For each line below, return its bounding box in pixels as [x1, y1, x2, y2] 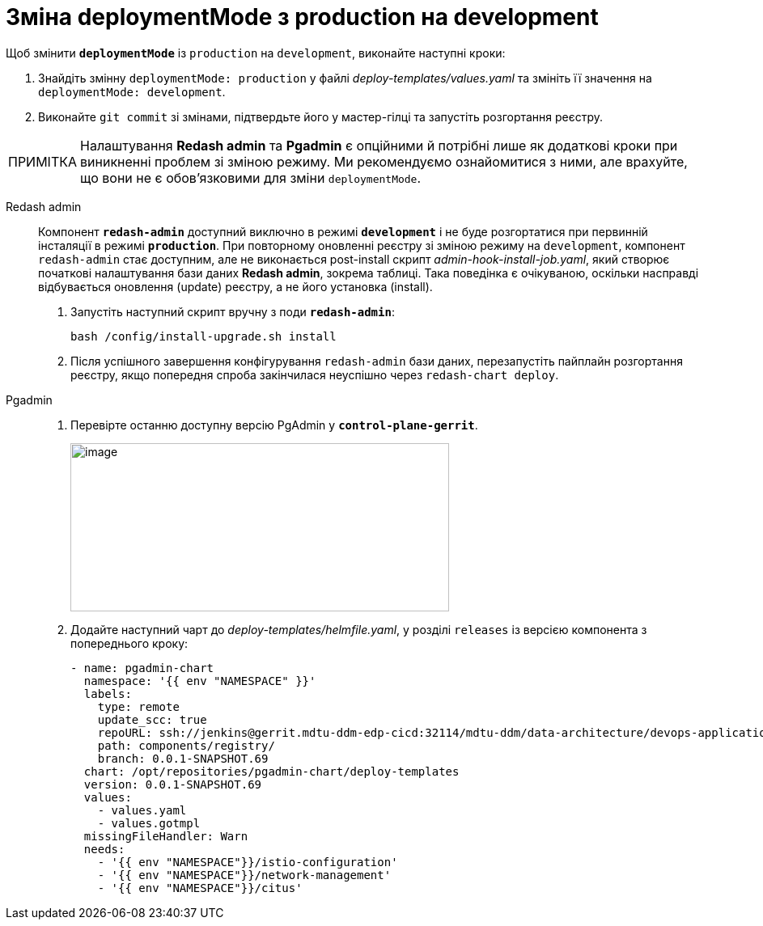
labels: [83, 687, 132, 700]
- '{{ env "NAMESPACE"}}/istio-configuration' [97, 855, 398, 869]
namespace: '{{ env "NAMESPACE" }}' [83, 674, 316, 687]
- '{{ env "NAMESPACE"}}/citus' [97, 881, 303, 894]
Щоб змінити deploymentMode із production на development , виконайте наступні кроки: [6, 45, 506, 60]
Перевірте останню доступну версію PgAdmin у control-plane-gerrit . [70, 417, 478, 432]
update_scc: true [97, 712, 207, 726]
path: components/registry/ [97, 738, 275, 752]
